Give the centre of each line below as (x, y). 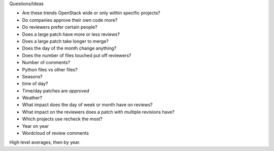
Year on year (36, 126)
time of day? (35, 84)
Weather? (32, 98)
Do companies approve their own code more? (70, 20)
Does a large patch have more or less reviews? (71, 34)
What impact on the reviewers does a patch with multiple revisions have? (98, 112)
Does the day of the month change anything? (69, 48)
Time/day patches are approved (56, 90)
